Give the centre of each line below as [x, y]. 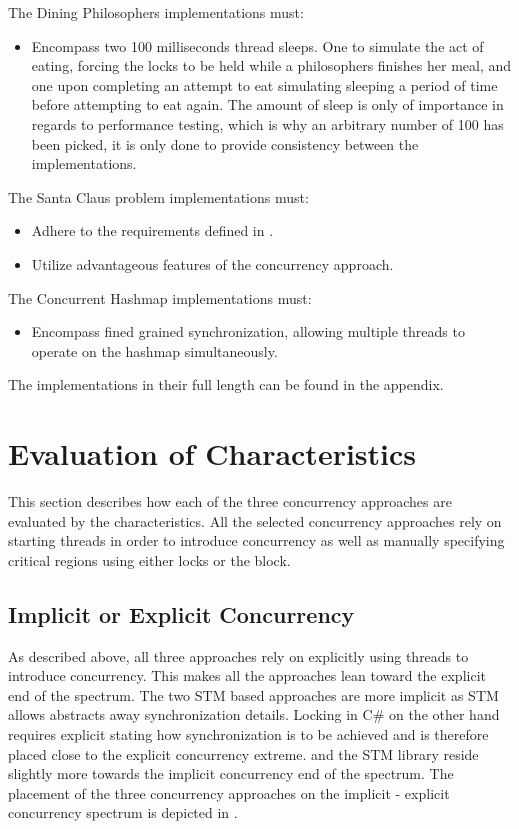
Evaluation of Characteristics [212, 453]
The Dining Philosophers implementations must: [156, 12]
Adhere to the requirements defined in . [152, 230]
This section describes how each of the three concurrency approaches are [230, 501]
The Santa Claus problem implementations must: [158, 196]
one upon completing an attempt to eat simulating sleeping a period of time [264, 84]
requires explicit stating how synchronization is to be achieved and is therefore [248, 733]
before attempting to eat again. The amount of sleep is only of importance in [267, 104]
